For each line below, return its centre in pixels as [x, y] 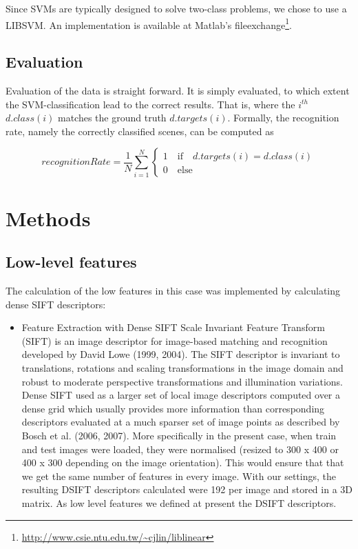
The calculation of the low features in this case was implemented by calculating [173, 290]
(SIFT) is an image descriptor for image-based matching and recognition [175, 340]
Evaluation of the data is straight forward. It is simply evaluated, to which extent [178, 91]
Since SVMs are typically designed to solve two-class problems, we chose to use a [176, 8]
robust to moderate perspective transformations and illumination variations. [182, 381]
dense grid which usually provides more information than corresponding [173, 408]
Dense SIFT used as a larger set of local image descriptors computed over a [181, 395]
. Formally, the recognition [283, 118]
